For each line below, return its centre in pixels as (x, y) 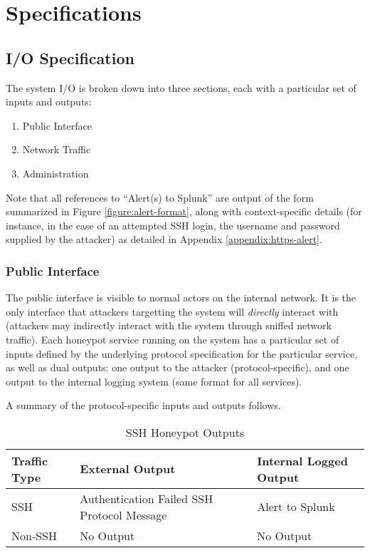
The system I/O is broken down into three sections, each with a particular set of (181, 87)
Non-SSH (35, 535)
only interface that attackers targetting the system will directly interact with (172, 311)
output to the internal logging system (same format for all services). (154, 381)
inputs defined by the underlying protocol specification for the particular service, (182, 353)
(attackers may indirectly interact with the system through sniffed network (169, 325)
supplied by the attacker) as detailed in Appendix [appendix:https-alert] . (164, 239)
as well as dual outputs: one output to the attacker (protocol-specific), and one (178, 367)
